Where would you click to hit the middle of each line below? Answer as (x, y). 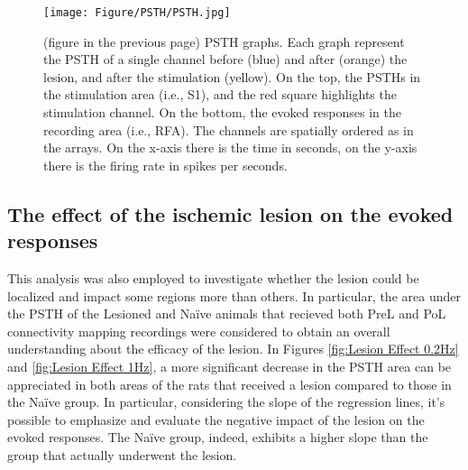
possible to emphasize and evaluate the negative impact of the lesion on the (216, 419)
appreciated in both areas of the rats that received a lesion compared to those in (229, 384)
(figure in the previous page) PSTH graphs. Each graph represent (224, 41)
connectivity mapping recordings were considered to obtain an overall (199, 331)
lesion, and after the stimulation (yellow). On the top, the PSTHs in (232, 76)
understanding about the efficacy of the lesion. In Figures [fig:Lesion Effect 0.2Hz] (233, 349)
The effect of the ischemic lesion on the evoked (230, 213)
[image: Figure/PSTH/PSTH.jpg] (137, 13)
